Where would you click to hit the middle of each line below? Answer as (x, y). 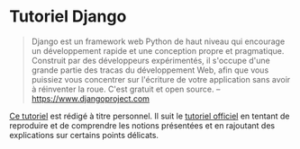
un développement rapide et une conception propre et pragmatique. (158, 50)
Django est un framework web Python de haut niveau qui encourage (158, 41)
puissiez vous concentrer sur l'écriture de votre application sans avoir (161, 79)
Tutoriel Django (68, 17)
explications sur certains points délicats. (84, 135)
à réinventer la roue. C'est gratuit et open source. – (126, 89)
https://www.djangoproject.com (91, 98)
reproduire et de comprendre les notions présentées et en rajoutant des (142, 125)
